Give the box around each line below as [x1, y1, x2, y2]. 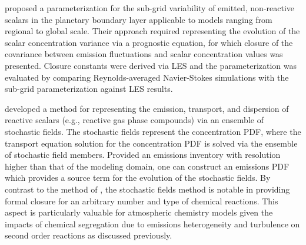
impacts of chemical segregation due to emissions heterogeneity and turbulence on [5, 217, 300, 230]
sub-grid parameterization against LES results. [5, 82, 173, 95]
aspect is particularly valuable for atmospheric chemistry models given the [5, 206, 273, 218]
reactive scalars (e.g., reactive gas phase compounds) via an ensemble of [5, 114, 264, 126]
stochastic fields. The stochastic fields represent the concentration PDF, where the [5, 125, 301, 137]
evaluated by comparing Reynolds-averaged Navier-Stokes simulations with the [5, 71, 289, 83]
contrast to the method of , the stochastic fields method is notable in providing [5, 183, 290, 195]
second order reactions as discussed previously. [5, 229, 172, 241]
